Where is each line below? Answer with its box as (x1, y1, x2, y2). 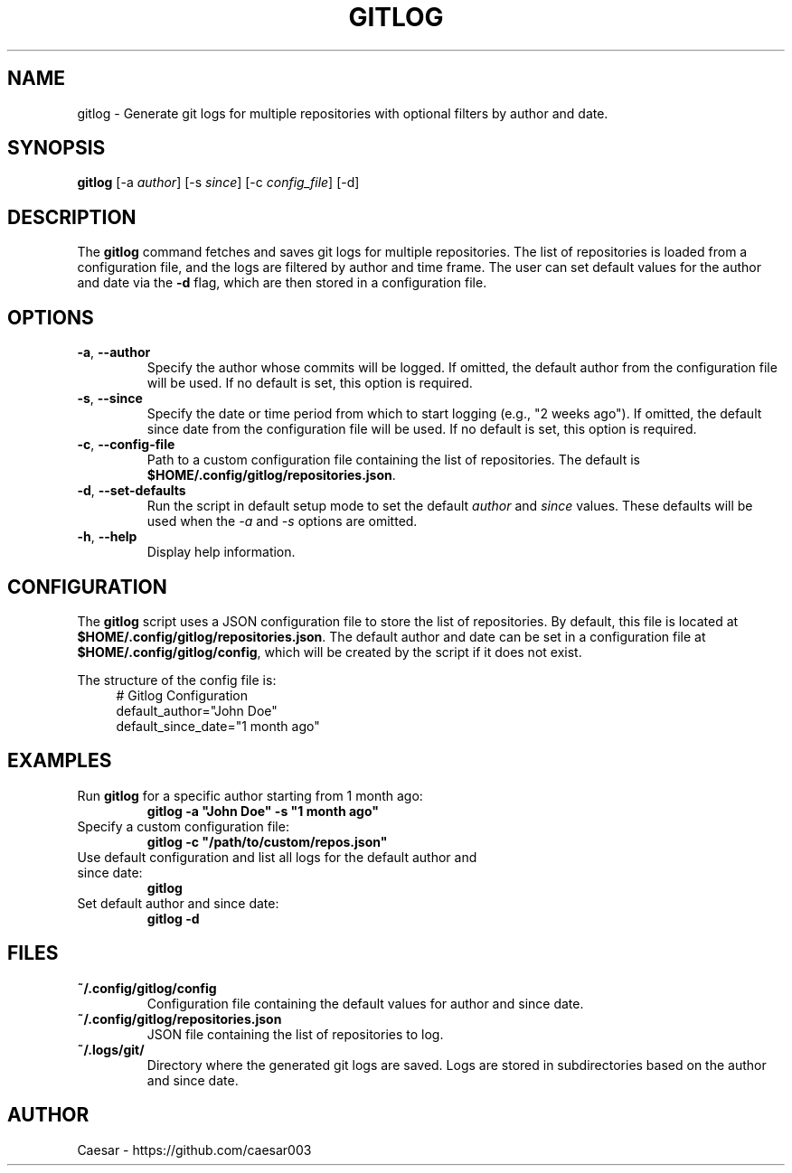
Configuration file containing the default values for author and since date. (146, 995, 584, 1011)
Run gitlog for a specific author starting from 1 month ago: (77, 787, 423, 803)
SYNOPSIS (7, 136, 106, 160)
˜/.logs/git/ (77, 1041, 145, 1057)
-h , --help (77, 529, 137, 545)
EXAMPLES (7, 749, 112, 773)
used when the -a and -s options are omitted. (146, 513, 418, 530)
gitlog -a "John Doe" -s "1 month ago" (146, 802, 379, 819)
